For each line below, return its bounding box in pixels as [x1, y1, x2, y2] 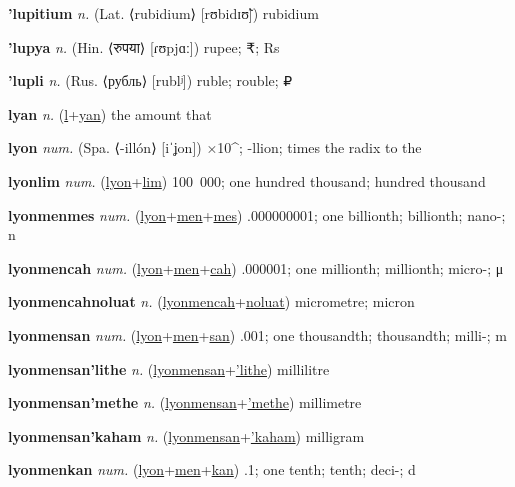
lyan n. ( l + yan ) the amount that [8, 103, 212, 124]
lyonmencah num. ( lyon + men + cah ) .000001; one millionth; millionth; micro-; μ [8, 257, 504, 278]
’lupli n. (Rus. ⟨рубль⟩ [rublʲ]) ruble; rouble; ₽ [8, 70, 293, 91]
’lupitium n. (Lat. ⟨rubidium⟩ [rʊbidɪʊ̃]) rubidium [8, 3, 319, 23]
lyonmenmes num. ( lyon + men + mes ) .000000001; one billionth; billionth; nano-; [8, 204, 506, 225]
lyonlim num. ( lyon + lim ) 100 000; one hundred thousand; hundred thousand [8, 170, 486, 191]
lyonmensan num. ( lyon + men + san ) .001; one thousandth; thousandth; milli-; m [8, 324, 507, 345]
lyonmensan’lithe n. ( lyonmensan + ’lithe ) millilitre [8, 358, 330, 379]
